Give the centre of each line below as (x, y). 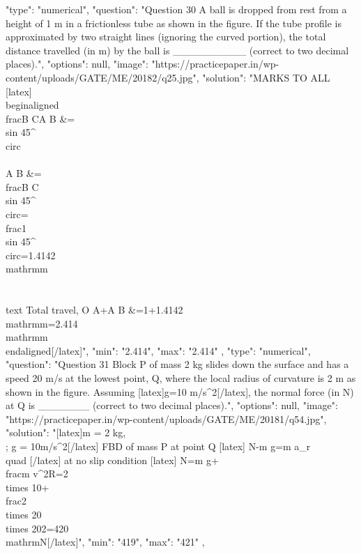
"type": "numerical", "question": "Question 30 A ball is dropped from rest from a (176, 9)
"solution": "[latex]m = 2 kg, (66, 432)
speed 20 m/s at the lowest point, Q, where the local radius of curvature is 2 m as (181, 378)
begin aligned (32, 105)
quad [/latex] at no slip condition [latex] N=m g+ (112, 460)
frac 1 (16, 228)
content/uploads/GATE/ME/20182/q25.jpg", (102, 77)
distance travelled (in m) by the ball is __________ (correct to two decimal (177, 50)
